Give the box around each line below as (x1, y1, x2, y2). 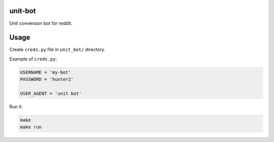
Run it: (9, 104, 23, 110)
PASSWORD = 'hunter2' (20, 76, 74, 82)
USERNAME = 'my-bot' (20, 69, 71, 75)
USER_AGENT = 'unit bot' (20, 90, 82, 96)
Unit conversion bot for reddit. (9, 20, 73, 26)
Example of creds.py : (9, 56, 57, 62)
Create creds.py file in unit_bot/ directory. (9, 46, 106, 53)
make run (20, 124, 42, 130)
